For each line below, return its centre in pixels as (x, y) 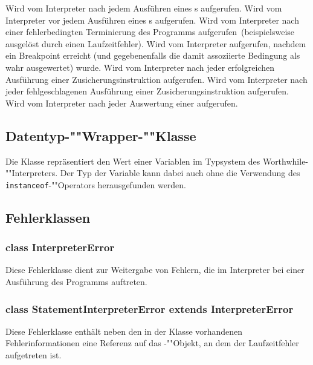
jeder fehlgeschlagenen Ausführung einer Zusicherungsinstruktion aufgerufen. (147, 91)
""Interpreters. (32, 173)
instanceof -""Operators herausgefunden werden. (96, 184)
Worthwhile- (286, 161)
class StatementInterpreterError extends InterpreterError (150, 308)
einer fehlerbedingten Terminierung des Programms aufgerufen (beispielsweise (150, 32)
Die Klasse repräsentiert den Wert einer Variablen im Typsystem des (133, 161)
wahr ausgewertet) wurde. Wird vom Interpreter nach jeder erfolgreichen (140, 67)
